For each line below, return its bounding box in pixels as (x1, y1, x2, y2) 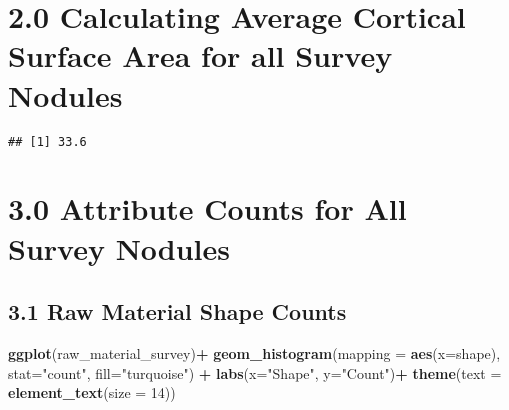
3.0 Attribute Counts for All (8, 188, 407, 229)
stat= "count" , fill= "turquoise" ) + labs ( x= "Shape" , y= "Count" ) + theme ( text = (8, 362, 502, 383)
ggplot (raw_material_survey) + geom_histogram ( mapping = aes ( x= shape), (8, 342, 501, 363)
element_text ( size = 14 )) (8, 382, 176, 403)
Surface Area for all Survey (8, 35, 393, 76)
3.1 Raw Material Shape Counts (8, 296, 347, 327)
